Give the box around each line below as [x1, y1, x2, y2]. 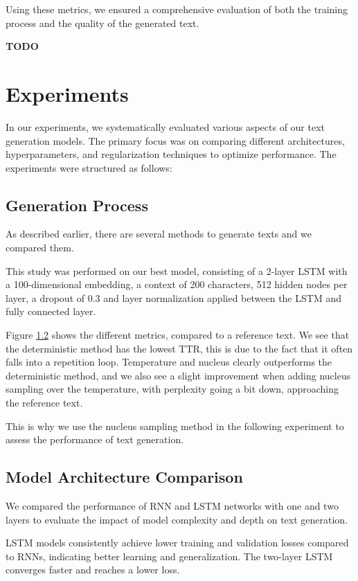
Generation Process [6, 194, 148, 215]
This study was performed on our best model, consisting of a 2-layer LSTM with [6, 263, 348, 278]
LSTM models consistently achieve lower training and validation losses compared [6, 535, 349, 550]
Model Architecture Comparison [6, 466, 243, 488]
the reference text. [6, 395, 83, 410]
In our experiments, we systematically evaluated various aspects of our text [6, 119, 325, 134]
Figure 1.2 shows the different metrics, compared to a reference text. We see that [6, 328, 350, 342]
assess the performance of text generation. [6, 432, 184, 447]
